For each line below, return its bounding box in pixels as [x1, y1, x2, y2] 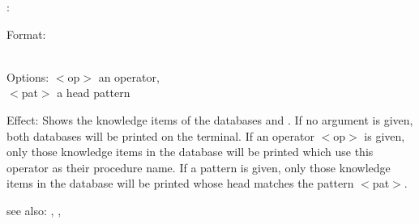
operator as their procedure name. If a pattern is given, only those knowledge [6, 158, 391, 175]
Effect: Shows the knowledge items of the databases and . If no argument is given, [6, 111, 413, 128]
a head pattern [57, 84, 130, 101]
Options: [6, 68, 49, 85]
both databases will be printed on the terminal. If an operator [6, 127, 314, 144]
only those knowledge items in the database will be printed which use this [6, 143, 374, 160]
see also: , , [6, 201, 62, 218]
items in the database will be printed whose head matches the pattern [6, 175, 354, 192]
